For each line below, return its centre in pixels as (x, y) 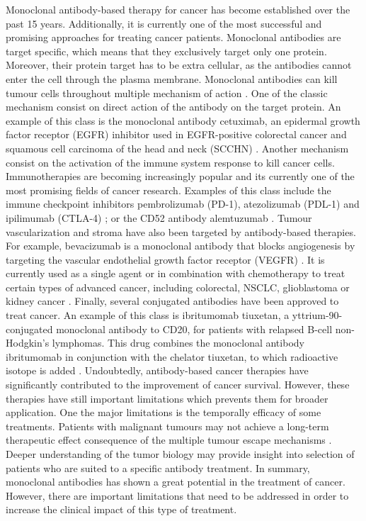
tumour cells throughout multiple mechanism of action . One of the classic (167, 93)
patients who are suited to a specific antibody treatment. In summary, (158, 467)
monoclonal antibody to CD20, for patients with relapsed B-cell (194, 329)
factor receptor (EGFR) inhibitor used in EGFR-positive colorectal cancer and (176, 134)
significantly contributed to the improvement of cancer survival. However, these (178, 385)
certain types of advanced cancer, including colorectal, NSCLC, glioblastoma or (178, 287)
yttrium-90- (317, 315)
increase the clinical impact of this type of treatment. (121, 509)
